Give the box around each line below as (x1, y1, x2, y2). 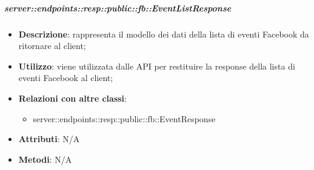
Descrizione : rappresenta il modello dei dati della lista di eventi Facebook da (18, 27, 309, 40)
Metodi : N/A (18, 152, 72, 165)
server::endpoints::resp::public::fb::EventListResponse (4, 1, 232, 14)
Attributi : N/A (18, 132, 80, 145)
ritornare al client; (18, 39, 86, 52)
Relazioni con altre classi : (18, 91, 127, 104)
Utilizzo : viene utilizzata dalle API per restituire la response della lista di (18, 59, 295, 72)
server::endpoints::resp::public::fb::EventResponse (33, 112, 216, 125)
